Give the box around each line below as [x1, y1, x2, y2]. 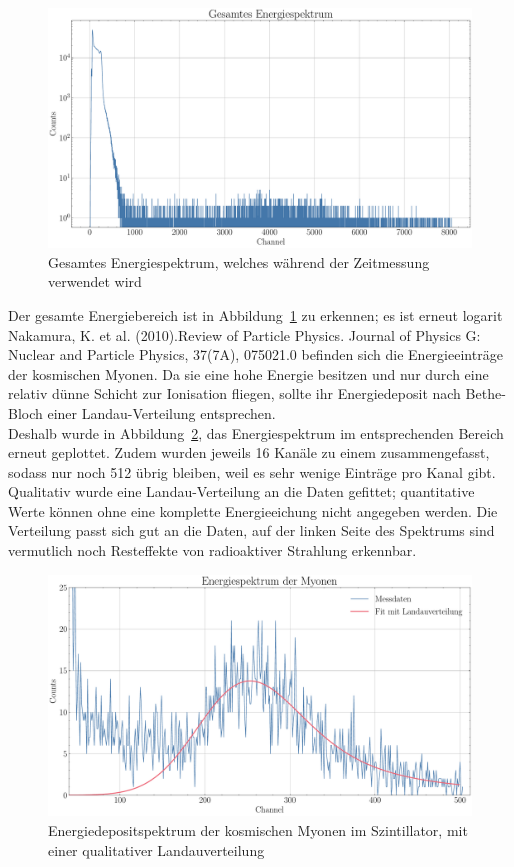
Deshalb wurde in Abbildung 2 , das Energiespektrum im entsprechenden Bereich [8, 422, 504, 443]
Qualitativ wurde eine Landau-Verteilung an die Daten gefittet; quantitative [8, 481, 475, 502]
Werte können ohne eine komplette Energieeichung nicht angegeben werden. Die [8, 500, 498, 521]
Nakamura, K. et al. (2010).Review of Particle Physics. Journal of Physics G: [8, 324, 481, 345]
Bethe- [465, 383, 506, 404]
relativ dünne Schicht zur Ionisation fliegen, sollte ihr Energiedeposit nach [8, 383, 461, 404]
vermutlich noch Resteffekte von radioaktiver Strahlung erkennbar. [8, 540, 417, 561]
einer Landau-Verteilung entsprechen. [47, 402, 276, 423]
